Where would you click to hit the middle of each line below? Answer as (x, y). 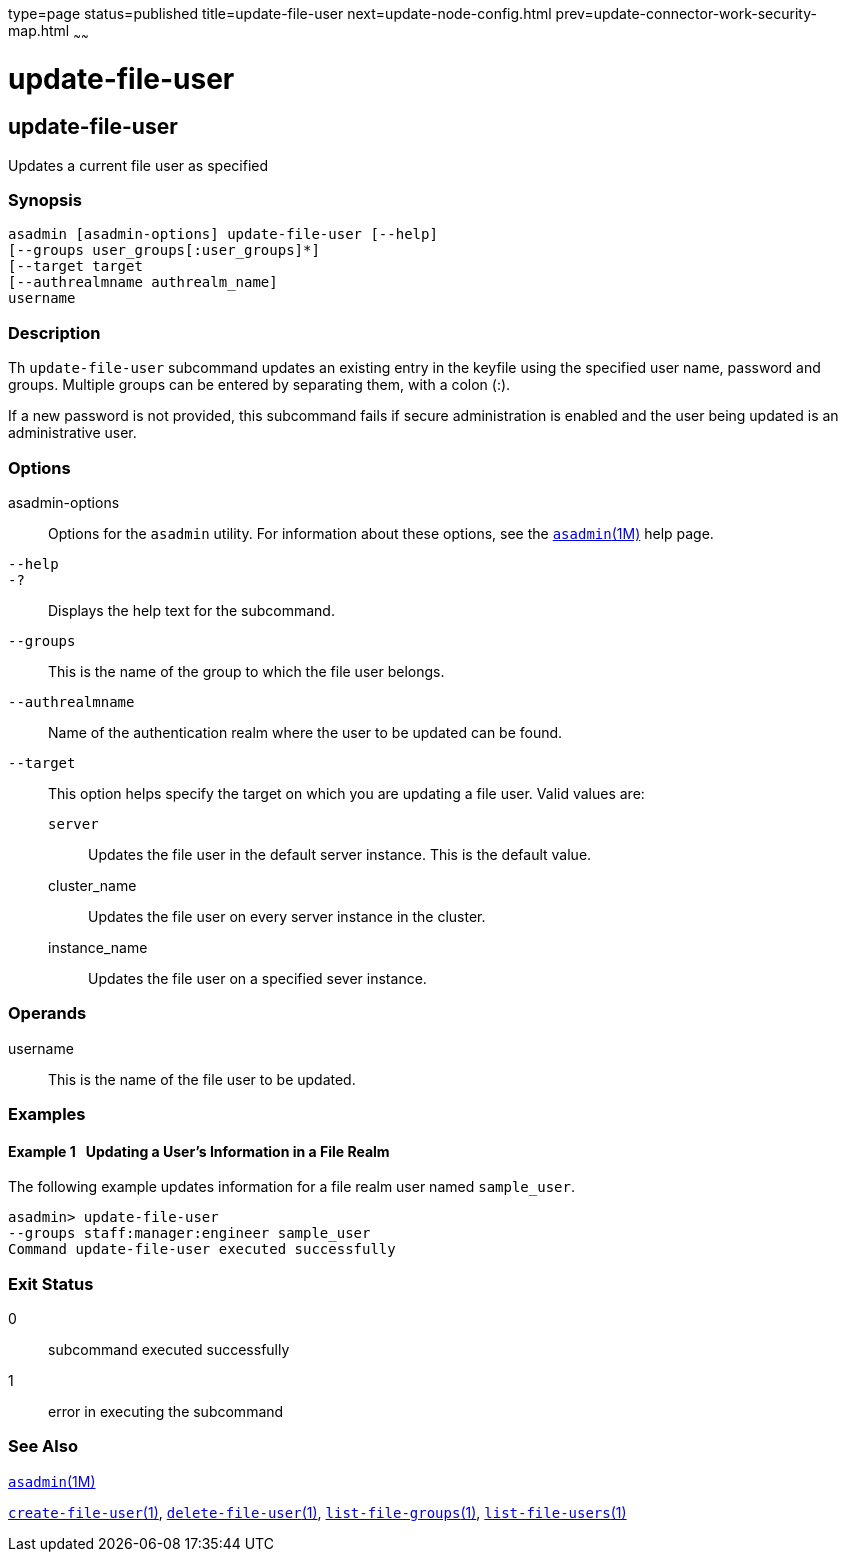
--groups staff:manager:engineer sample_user (189, 1233)
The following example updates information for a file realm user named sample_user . (291, 1187)
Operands (47, 1013)
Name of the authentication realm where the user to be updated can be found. (305, 732)
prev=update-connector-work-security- (686, 13)
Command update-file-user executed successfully (202, 1249)
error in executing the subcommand (166, 1412)
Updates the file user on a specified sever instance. (257, 978)
